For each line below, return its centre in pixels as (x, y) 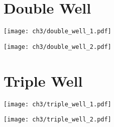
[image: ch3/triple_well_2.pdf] (58, 120)
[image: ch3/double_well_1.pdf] (58, 31)
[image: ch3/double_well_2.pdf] (58, 47)
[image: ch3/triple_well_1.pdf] (58, 104)
